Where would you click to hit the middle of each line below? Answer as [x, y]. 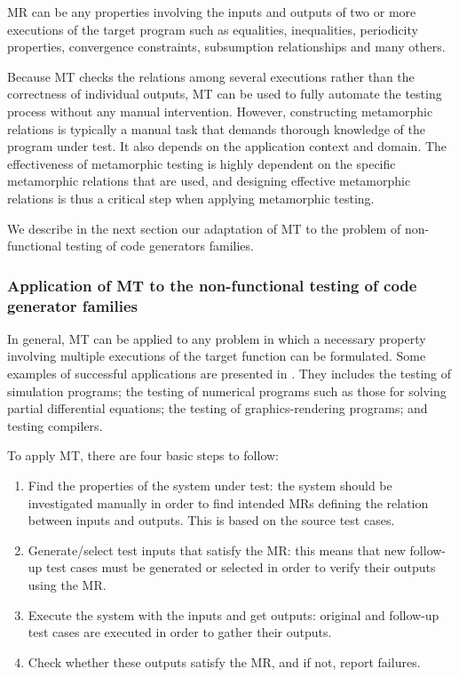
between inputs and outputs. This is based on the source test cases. [211, 520]
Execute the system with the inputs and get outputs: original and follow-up [233, 614]
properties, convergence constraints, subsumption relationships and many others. [226, 47]
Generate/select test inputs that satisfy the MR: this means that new [217, 550]
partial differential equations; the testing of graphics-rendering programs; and [218, 408]
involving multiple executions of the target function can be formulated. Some [217, 356]
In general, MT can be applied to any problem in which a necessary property [217, 338]
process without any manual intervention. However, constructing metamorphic [220, 111]
